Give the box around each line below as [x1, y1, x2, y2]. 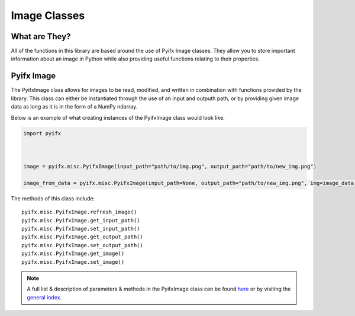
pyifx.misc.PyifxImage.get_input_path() [21, 217, 140, 224]
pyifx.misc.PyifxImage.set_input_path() [21, 225, 140, 232]
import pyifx [23, 130, 62, 136]
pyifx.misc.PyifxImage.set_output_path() [21, 242, 143, 248]
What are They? [11, 31, 71, 42]
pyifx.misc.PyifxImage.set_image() [21, 258, 125, 265]
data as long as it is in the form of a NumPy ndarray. [11, 103, 138, 110]
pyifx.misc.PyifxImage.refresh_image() [21, 209, 137, 216]
